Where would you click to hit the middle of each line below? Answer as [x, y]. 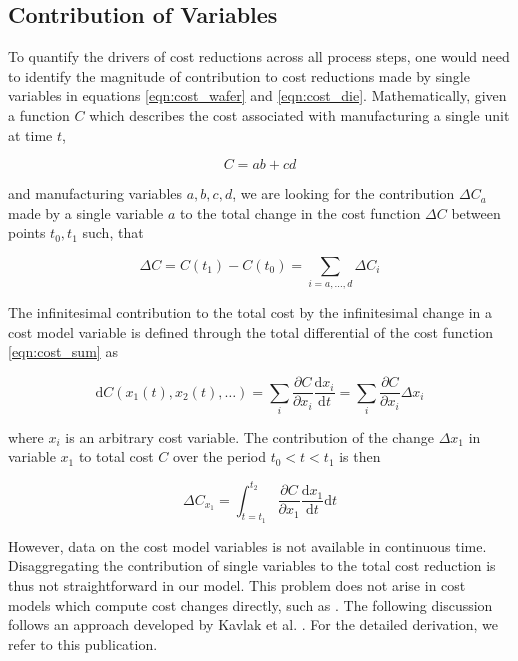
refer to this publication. [83, 643]
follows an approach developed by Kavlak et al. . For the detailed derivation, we [253, 624]
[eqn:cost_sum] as [63, 351]
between [476, 212]
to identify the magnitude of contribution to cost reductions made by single [239, 75]
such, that [113, 232]
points [27, 232]
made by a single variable [86, 212]
